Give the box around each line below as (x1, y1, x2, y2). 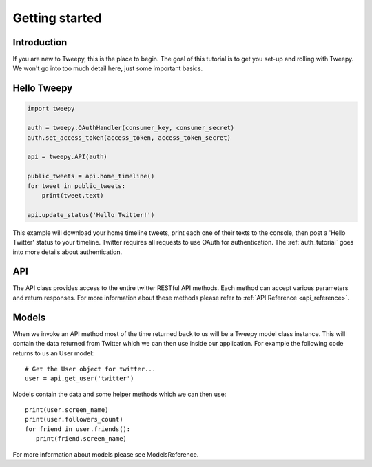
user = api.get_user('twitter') (25, 375, 134, 382)
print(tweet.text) (41, 191, 104, 199)
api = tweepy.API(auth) (27, 153, 108, 161)
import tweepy (27, 105, 75, 113)
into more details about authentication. (12, 248, 123, 256)
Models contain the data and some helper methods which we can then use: (12, 390, 227, 398)
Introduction (12, 37, 68, 48)
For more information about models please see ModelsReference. (12, 450, 199, 458)
